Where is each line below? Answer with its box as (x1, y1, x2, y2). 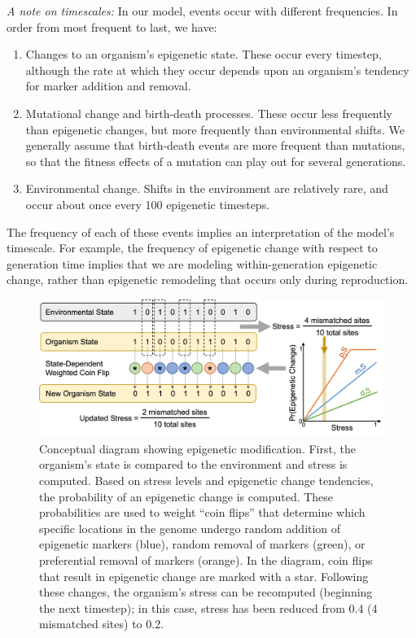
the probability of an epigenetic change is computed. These (39, 487, 334, 505)
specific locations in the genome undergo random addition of (39, 519, 341, 536)
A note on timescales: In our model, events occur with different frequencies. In (7, 2, 398, 19)
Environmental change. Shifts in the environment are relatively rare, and (25, 180, 388, 197)
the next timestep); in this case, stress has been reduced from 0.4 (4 (39, 599, 378, 616)
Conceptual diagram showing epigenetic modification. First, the (39, 439, 356, 457)
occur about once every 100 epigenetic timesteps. (25, 195, 270, 212)
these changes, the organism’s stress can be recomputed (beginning (39, 583, 373, 601)
